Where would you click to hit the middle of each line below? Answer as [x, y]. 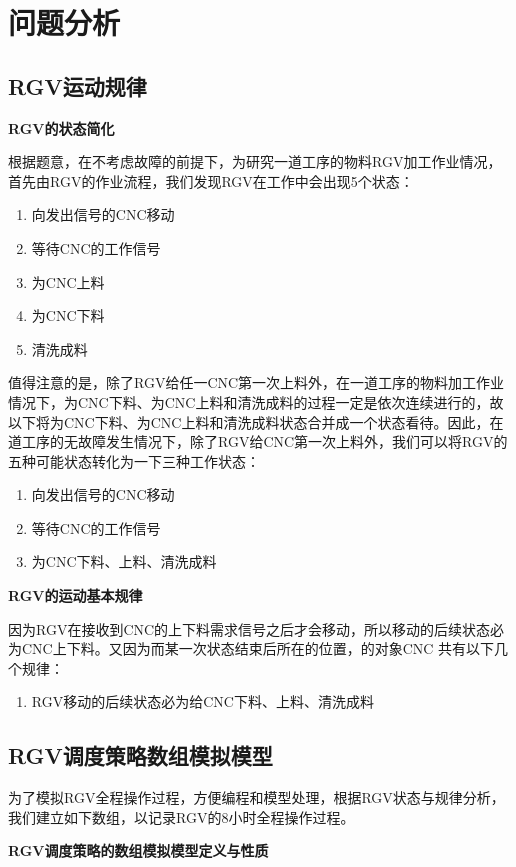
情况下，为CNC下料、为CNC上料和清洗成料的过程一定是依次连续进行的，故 [256, 401]
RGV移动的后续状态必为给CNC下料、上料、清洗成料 [202, 701]
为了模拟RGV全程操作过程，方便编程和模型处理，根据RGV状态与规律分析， [256, 797]
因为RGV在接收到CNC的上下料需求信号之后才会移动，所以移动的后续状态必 [256, 628]
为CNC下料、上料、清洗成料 [124, 561]
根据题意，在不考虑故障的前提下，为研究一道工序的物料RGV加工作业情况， [255, 161]
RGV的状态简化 [61, 127]
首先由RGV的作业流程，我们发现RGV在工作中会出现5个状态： [211, 180]
